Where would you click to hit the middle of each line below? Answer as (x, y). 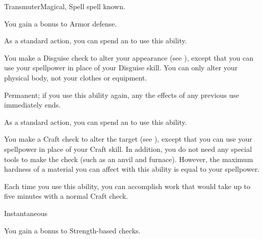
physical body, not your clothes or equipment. (76, 77)
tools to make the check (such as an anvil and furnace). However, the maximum (129, 159)
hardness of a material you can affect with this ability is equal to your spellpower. (132, 169)
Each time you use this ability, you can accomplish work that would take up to (127, 186)
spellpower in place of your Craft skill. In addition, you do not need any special (128, 149)
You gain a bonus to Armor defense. (61, 23)
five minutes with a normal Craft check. (66, 196)
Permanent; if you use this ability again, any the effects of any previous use (122, 95)
